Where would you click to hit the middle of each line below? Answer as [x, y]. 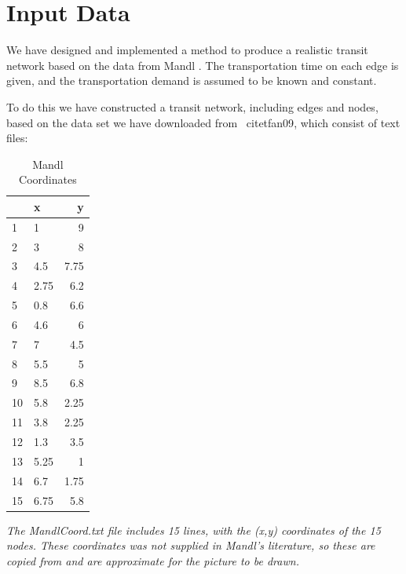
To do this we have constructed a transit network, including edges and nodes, [192, 106]
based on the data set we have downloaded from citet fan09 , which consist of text [203, 122]
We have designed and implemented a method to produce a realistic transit [187, 50]
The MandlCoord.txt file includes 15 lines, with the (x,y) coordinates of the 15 [194, 530]
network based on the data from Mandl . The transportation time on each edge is [203, 65]
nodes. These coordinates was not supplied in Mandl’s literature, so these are [191, 545]
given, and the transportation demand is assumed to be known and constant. [192, 80]
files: [17, 138]
